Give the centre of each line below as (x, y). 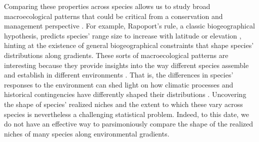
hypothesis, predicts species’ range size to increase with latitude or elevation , (123, 35)
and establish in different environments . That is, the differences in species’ (119, 75)
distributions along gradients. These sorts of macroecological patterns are (116, 55)
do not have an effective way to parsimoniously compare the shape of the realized (129, 124)
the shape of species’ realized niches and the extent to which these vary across (123, 104)
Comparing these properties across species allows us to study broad (107, 6)
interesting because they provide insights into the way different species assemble (126, 65)
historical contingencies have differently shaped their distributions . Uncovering (125, 94)
